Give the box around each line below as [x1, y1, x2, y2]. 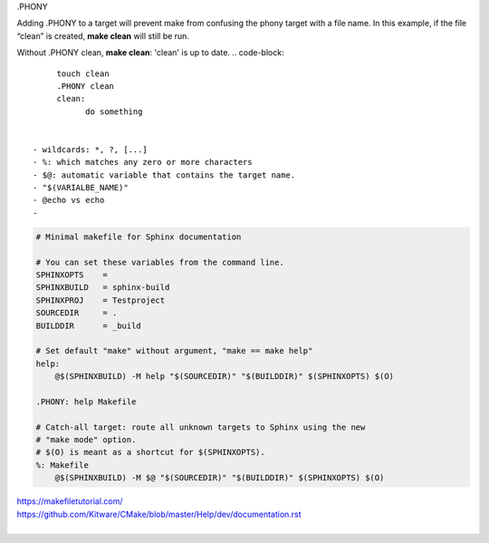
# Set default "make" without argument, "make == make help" [35, 345, 313, 356]
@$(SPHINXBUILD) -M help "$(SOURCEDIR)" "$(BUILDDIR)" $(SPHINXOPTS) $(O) [54, 372, 394, 382]
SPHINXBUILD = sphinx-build [35, 282, 170, 293]
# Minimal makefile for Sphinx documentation [35, 231, 242, 242]
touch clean [56, 68, 110, 79]
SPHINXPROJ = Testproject [35, 295, 166, 305]
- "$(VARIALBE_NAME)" [33, 182, 129, 193]
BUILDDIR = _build [35, 320, 142, 331]
